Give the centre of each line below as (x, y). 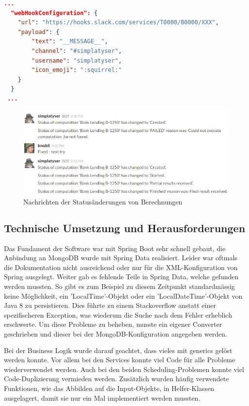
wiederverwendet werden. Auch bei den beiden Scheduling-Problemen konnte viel (124, 369)
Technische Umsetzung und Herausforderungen (125, 228)
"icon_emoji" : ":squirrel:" (77, 70)
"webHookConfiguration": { (54, 13)
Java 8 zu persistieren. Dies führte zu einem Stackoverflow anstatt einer (110, 305)
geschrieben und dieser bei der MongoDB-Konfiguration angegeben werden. (116, 334)
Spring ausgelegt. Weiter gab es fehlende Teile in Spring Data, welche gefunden (121, 277)
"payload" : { (39, 32)
